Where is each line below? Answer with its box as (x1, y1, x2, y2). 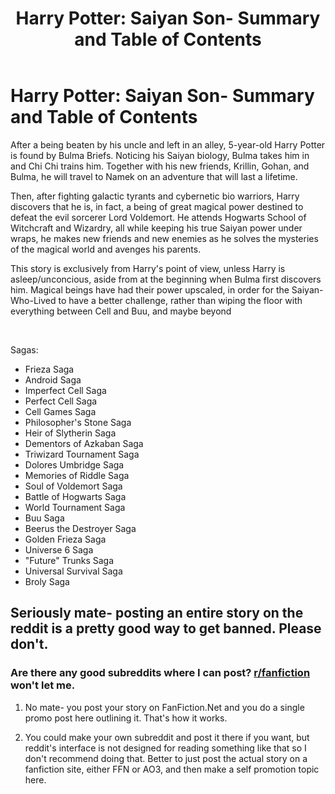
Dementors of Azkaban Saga (24, 437, 144, 449)
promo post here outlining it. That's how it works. (24, 712, 228, 724)
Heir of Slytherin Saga (24, 427, 117, 439)
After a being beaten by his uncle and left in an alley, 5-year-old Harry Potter (10, 138, 326, 151)
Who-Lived (10, 294, 57, 306)
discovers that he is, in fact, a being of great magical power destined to (10, 200, 304, 212)
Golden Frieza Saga (24, 533, 107, 545)
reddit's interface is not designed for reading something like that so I (24, 742, 307, 754)
